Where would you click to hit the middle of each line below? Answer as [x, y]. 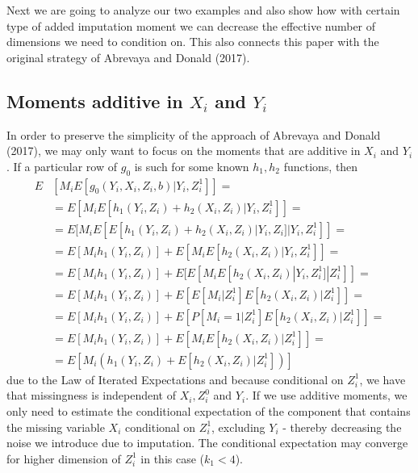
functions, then [321, 166]
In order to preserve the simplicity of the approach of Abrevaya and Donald [194, 134]
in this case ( [173, 458]
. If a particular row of [62, 166]
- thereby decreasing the [342, 427]
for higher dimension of [64, 458]
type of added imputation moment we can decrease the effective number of [191, 25]
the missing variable [56, 427]
